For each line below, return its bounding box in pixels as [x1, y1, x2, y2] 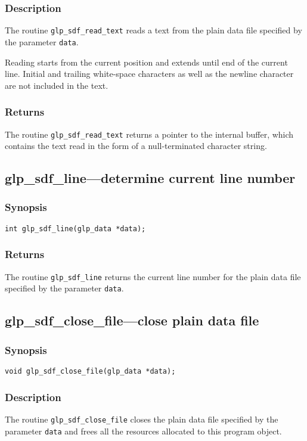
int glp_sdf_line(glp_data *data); [5, 224, 146, 233]
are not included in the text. [5, 79, 108, 91]
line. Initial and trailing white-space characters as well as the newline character [5, 67, 294, 80]
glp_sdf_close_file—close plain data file [5, 311, 259, 330]
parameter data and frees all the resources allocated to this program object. [5, 424, 282, 437]
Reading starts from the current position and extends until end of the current [5, 55, 288, 68]
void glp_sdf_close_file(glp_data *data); [5, 367, 176, 375]
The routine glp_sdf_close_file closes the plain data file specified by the [5, 412, 278, 425]
